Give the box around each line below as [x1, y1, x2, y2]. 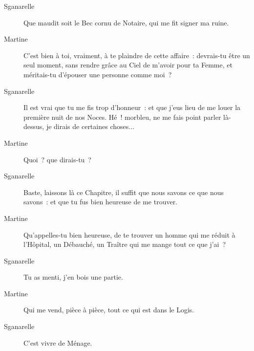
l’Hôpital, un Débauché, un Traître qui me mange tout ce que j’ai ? [23, 239, 226, 249]
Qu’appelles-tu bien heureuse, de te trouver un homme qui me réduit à [23, 229, 235, 240]
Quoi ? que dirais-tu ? [23, 154, 91, 164]
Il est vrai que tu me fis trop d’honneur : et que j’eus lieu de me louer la [23, 102, 241, 112]
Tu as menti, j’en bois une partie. [23, 272, 123, 282]
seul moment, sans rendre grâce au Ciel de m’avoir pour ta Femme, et [23, 60, 233, 70]
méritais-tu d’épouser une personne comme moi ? [23, 69, 172, 79]
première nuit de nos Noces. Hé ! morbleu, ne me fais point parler [23, 111, 221, 122]
